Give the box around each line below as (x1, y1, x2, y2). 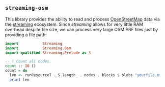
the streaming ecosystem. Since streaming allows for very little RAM (5, 21, 143, 27)
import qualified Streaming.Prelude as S (5, 50, 91, 55)
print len (9, 77, 29, 82)
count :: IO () (5, 64, 36, 68)
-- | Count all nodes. (5, 59, 52, 64)
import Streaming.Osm (5, 45, 71, 51)
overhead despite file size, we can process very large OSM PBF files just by (5, 26, 158, 32)
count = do (5, 68, 27, 73)
